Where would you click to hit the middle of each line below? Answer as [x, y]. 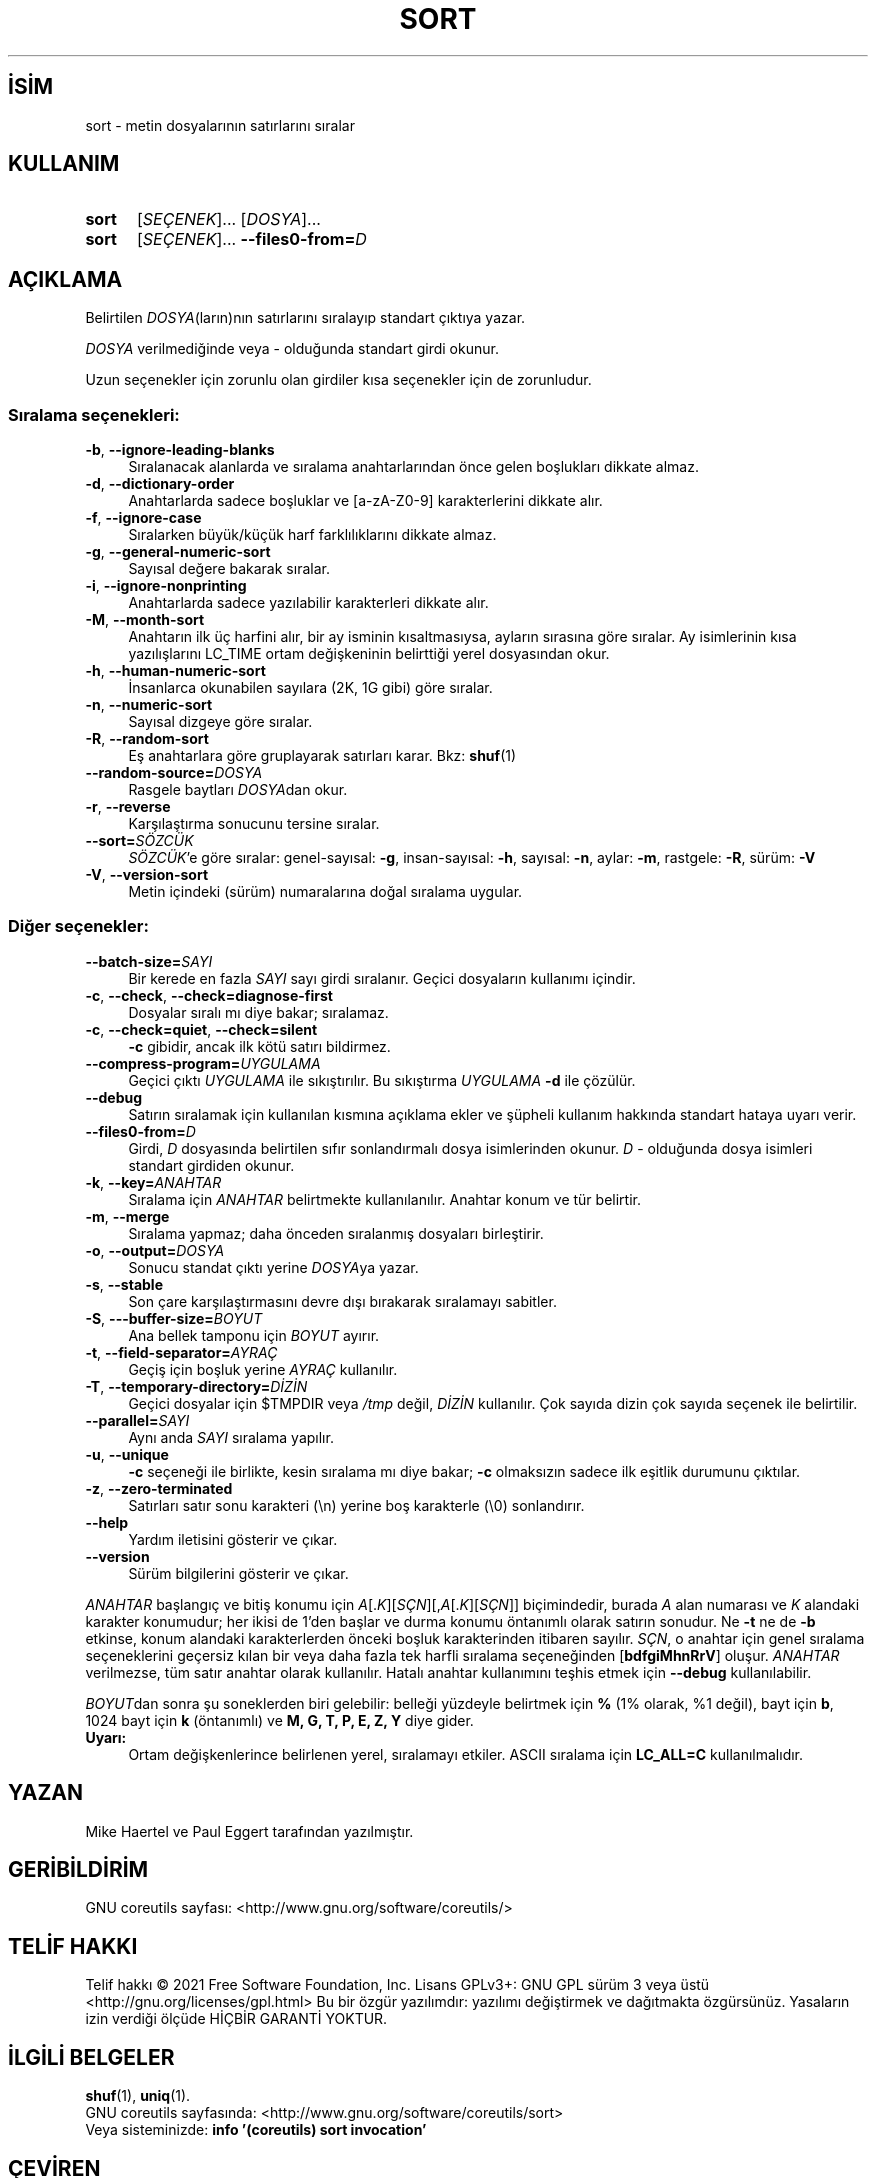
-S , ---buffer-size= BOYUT [174, 1318]
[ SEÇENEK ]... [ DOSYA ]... [228, 219]
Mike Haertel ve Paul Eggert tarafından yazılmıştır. [249, 1831]
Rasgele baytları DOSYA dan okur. [238, 790]
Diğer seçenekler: [78, 926]
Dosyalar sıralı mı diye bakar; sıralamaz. [258, 1012]
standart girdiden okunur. [211, 1165]
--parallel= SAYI [137, 1420]
